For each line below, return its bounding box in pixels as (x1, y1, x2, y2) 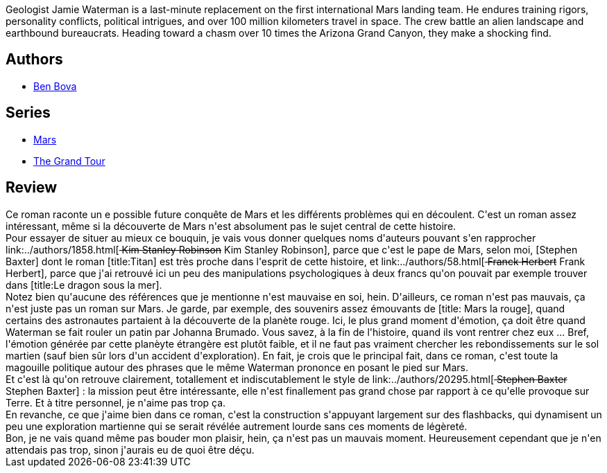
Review (6, 179, 58, 197)
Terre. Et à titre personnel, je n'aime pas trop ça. (6, 396, 226, 409)
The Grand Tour (33, 154, 105, 167)
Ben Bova (33, 80, 77, 92)
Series (6, 104, 51, 122)
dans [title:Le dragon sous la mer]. (6, 278, 162, 291)
